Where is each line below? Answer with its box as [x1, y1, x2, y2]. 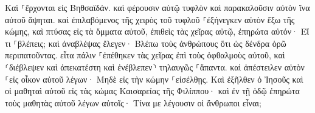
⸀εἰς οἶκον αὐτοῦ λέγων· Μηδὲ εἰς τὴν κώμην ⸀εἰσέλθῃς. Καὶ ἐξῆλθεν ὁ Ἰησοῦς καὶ [5, 72, 303, 85]
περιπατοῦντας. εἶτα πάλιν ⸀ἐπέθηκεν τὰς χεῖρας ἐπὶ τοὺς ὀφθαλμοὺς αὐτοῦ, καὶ [5, 49, 285, 61]
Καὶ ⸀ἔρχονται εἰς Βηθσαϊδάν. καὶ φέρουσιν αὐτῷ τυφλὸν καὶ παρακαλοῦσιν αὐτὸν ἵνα [5, 1, 310, 13]
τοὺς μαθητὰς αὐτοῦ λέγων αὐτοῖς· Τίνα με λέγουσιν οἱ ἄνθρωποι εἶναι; [5, 96, 261, 109]
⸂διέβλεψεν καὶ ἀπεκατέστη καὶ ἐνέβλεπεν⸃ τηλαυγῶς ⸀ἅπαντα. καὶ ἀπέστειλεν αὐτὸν [5, 60, 305, 73]
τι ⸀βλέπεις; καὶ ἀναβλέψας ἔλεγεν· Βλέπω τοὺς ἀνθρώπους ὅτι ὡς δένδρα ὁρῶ [5, 36, 286, 49]
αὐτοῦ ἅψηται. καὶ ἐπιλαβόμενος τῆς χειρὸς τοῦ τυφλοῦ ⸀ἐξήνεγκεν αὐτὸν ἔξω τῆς [5, 13, 295, 26]
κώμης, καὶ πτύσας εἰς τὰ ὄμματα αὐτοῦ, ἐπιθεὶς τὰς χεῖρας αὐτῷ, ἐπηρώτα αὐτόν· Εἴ [5, 25, 309, 38]
